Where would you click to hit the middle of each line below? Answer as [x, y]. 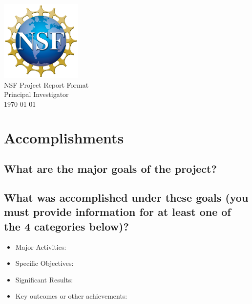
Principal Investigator [36, 94]
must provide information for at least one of [117, 212]
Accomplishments [64, 137]
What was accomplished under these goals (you [126, 198]
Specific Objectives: [44, 263]
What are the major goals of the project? [110, 169]
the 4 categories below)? [66, 226]
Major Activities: [41, 246]
